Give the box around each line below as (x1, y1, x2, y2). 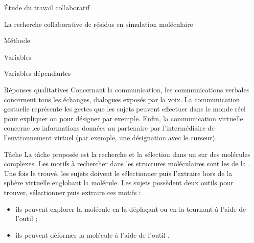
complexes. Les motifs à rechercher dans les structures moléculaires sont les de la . (4, 158, 251, 169)
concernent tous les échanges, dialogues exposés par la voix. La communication (4, 94, 240, 104)
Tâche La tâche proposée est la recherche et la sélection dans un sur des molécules (4, 149, 251, 159)
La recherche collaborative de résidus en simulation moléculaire (4, 19, 193, 29)
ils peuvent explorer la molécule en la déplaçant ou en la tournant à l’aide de (15, 203, 246, 214)
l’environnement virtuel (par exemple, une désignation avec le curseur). (4, 132, 217, 142)
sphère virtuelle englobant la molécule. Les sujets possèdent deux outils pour (4, 177, 233, 188)
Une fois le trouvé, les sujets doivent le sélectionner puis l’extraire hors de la (4, 168, 232, 178)
